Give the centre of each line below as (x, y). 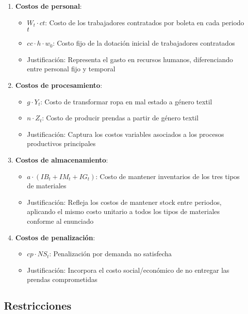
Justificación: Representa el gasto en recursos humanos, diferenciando (130, 59)
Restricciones (38, 306)
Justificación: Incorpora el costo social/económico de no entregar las (128, 270)
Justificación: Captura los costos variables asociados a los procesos (125, 134)
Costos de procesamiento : (59, 85)
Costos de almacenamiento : (62, 159)
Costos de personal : (49, 6)
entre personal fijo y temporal (71, 69)
